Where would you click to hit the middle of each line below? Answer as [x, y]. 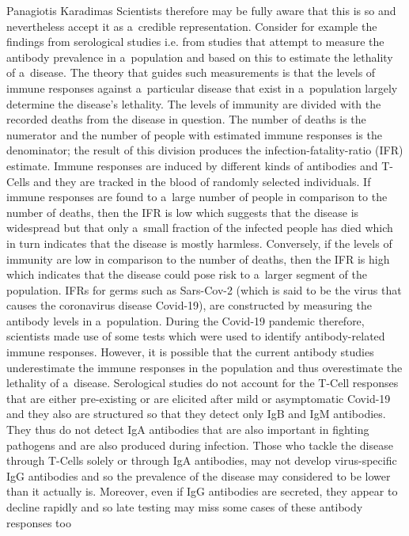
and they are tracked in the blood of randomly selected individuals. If [202, 181]
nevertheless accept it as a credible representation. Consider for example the [192, 26]
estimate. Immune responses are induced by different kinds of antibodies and [192, 165]
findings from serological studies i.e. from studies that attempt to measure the [195, 42]
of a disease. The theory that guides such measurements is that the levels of [191, 72]
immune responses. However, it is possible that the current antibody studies [190, 352]
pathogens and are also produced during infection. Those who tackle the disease [200, 445]
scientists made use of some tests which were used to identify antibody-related [196, 336]
